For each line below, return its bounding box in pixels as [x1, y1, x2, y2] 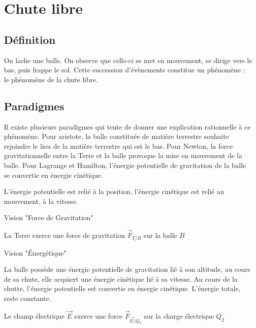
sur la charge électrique [144, 310, 214, 321]
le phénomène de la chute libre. [4, 74, 98, 84]
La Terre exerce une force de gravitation [4, 230, 125, 240]
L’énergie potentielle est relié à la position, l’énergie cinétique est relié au [4, 186, 224, 197]
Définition [4, 32, 56, 47]
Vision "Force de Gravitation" [4, 212, 93, 223]
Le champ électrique [4, 310, 65, 321]
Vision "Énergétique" [4, 247, 66, 258]
